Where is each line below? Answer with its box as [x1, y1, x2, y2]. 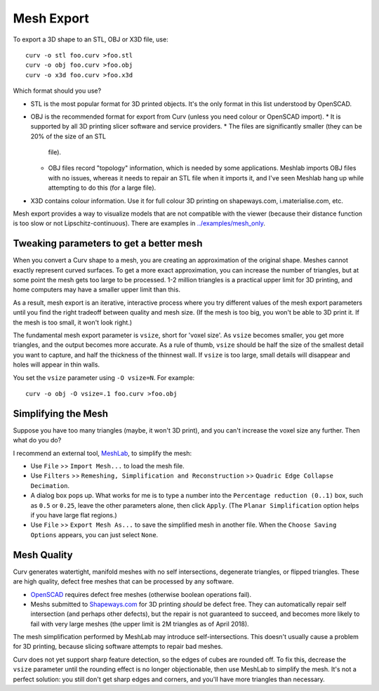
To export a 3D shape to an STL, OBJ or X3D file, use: [13, 35, 168, 44]
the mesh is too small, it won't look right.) [13, 318, 133, 327]
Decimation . [30, 481, 70, 489]
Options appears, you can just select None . [30, 530, 159, 539]
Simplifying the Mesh [13, 407, 109, 419]
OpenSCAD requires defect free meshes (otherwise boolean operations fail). [30, 590, 252, 598]
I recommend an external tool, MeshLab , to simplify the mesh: [13, 449, 192, 457]
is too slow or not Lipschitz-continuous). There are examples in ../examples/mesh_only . [13, 219, 266, 228]
